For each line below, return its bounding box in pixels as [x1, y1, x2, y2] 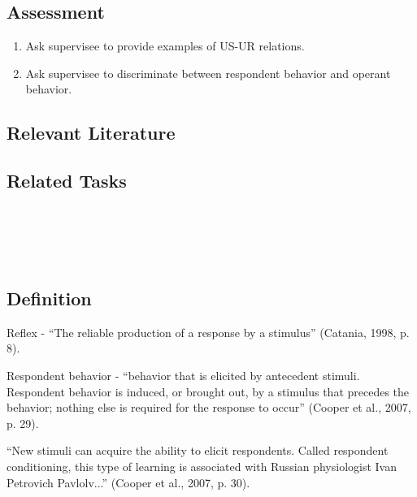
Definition [7, 285, 92, 310]
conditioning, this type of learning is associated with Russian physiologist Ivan [7, 457, 397, 474]
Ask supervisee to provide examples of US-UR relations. [25, 37, 305, 54]
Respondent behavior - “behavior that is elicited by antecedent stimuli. [7, 366, 360, 383]
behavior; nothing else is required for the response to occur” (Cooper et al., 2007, [7, 399, 411, 416]
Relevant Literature [7, 120, 176, 145]
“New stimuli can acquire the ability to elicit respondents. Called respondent [7, 442, 389, 459]
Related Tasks [7, 168, 127, 193]
